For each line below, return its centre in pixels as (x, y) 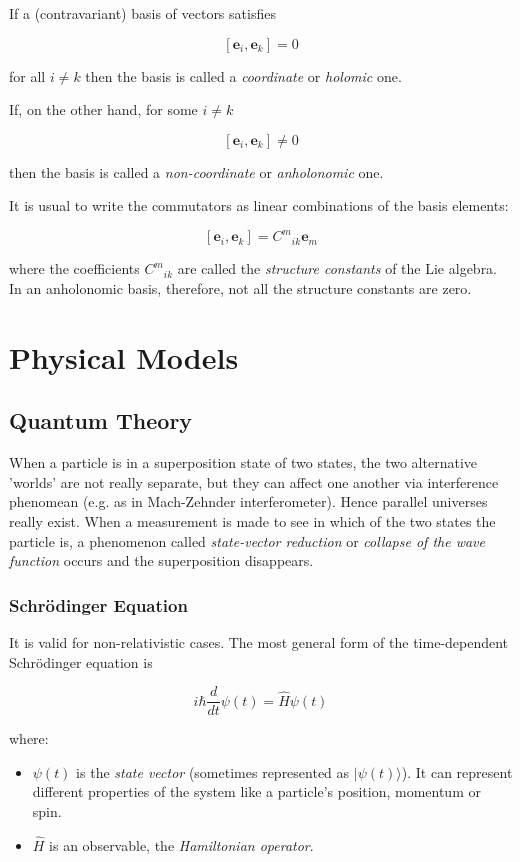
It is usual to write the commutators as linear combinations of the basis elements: (259, 205)
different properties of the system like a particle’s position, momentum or (256, 791)
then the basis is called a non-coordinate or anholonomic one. (196, 171)
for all (27, 75)
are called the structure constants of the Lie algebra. (337, 268)
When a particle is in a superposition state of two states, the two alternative (243, 462)
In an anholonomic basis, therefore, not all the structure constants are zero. (240, 288)
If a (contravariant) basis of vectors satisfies (142, 13)
